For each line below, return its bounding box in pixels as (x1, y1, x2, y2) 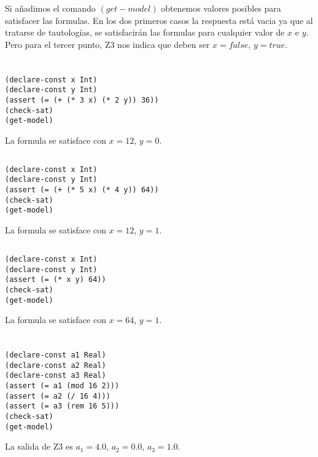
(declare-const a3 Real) (5, 371, 106, 380)
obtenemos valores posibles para (161, 2, 281, 14)
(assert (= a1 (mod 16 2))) (5, 381, 120, 391)
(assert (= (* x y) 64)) (5, 275, 106, 284)
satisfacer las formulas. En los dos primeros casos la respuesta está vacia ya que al (5, 14, 313, 26)
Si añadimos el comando (5, 2, 96, 14)
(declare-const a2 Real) (5, 361, 106, 370)
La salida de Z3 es (5, 440, 73, 453)
